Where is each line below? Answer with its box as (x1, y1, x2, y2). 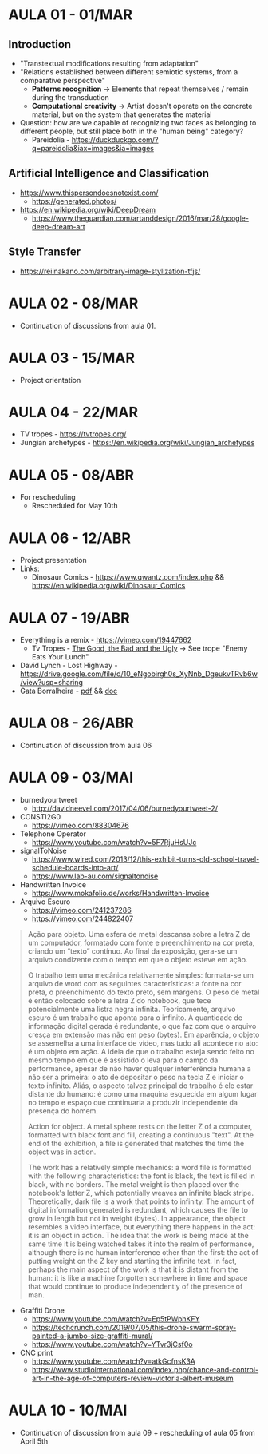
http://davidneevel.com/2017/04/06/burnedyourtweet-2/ (31, 803, 218, 813)
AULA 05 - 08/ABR (8, 466, 134, 484)
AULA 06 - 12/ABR (8, 529, 132, 547)
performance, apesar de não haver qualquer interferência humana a (27, 1064, 251, 1074)
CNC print (19, 1348, 53, 1358)
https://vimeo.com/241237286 (31, 906, 132, 915)
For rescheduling (19, 492, 76, 502)
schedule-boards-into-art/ (31, 863, 119, 873)
